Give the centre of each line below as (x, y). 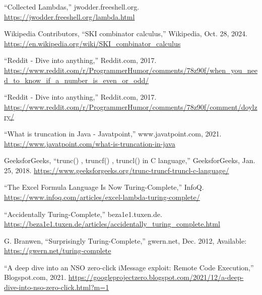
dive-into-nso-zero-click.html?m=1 (57, 287)
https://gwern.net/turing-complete (58, 250)
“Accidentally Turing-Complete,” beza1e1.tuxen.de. (83, 214)
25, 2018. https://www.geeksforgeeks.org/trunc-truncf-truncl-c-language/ (117, 170)
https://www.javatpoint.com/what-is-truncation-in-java (90, 143)
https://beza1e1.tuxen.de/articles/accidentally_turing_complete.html (112, 224)
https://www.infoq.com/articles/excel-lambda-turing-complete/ (102, 197)
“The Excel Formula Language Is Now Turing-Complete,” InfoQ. (104, 187)
